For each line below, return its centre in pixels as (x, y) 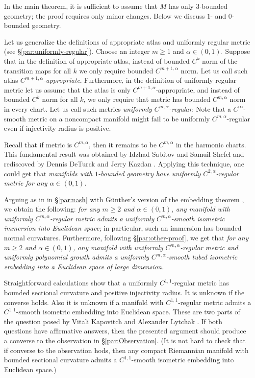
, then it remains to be (123, 144)
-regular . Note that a (200, 108)
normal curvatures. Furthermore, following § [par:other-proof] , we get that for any (126, 238)
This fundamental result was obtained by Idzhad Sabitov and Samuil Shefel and (124, 154)
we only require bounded (116, 70)
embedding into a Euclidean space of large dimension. (84, 266)
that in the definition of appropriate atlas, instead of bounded (97, 60)
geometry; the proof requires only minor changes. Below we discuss (104, 15)
